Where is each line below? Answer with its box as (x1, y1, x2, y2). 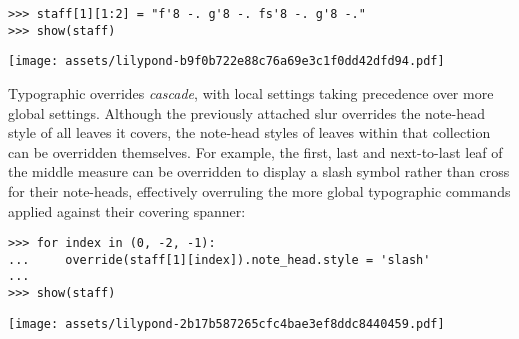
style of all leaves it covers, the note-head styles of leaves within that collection (8, 122, 491, 143)
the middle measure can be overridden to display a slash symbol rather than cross (8, 161, 510, 182)
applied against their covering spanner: (8, 200, 246, 221)
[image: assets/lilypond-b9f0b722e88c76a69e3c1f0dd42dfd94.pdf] (8, 54, 445, 69)
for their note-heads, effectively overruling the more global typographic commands (8, 180, 511, 201)
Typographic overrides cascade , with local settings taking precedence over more (8, 82, 494, 103)
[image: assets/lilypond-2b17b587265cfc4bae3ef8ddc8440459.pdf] (8, 316, 445, 331)
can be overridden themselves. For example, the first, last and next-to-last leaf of (8, 141, 503, 162)
